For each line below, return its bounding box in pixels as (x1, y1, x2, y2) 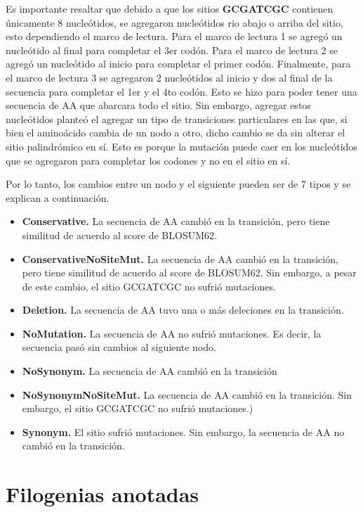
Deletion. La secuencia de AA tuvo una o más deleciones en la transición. (22, 302, 344, 317)
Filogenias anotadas (6, 480, 199, 508)
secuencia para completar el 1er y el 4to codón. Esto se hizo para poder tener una (6, 84, 357, 98)
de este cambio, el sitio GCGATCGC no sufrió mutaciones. (22, 279, 276, 293)
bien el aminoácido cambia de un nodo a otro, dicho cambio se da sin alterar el (6, 125, 345, 140)
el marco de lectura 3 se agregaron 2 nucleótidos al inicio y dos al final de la (6, 70, 333, 84)
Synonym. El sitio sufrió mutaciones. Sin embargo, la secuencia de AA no (22, 424, 345, 439)
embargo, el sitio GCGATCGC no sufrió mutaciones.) (22, 401, 253, 416)
